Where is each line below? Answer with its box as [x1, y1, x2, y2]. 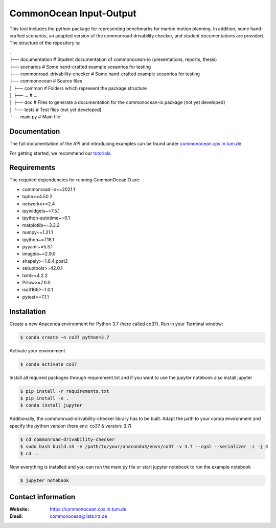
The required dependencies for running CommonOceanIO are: [9, 177, 141, 183]
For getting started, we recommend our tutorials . [9, 150, 112, 156]
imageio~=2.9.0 [22, 251, 56, 257]
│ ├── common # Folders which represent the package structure [9, 85, 147, 91]
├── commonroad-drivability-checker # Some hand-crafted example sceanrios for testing [9, 71, 200, 77]
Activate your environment [9, 347, 65, 353]
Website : [9, 506, 29, 512]
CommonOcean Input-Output [9, 8, 136, 19]
